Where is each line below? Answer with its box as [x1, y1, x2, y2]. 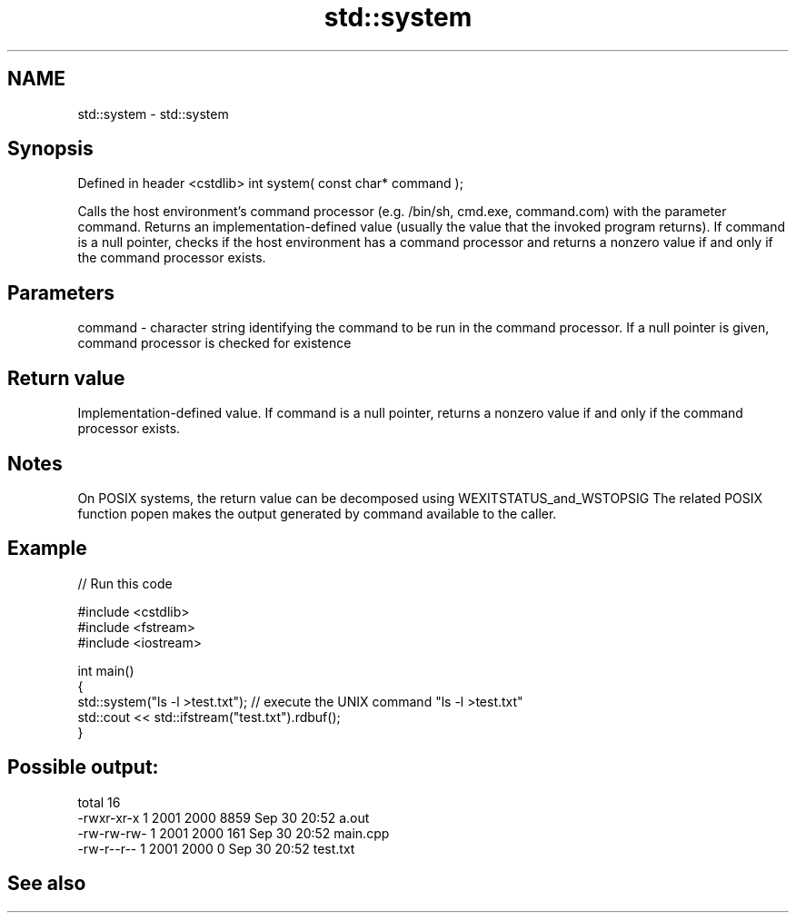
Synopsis [7, 137, 94, 161]
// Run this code [77, 575, 173, 591]
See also [7, 872, 86, 895]
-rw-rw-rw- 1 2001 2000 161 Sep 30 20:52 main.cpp [77, 825, 390, 841]
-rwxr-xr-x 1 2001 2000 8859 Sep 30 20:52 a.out [77, 809, 370, 826]
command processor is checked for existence [77, 335, 352, 351]
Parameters [7, 281, 114, 304]
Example [7, 537, 87, 560]
